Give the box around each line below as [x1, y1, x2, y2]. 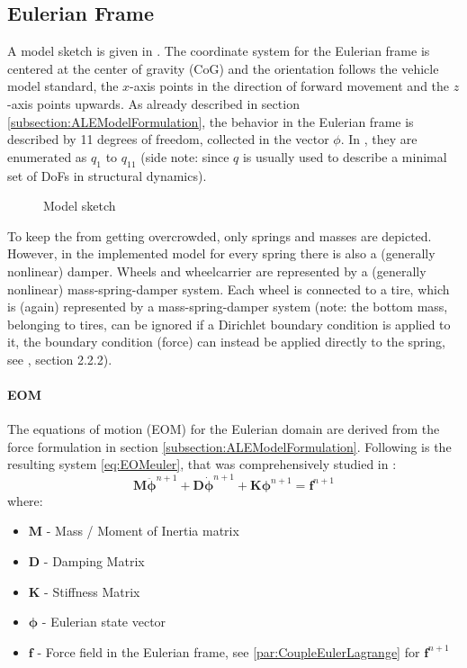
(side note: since [140, 147, 229, 166]
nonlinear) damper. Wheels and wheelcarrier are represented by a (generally [7, 261, 427, 280]
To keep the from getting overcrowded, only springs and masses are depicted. [7, 226, 432, 245]
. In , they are [340, 130, 418, 149]
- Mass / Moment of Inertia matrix [46, 521, 239, 540]
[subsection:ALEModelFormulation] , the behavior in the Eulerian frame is [7, 112, 414, 131]
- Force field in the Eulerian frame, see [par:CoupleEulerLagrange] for [37, 642, 420, 661]
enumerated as [7, 147, 87, 166]
